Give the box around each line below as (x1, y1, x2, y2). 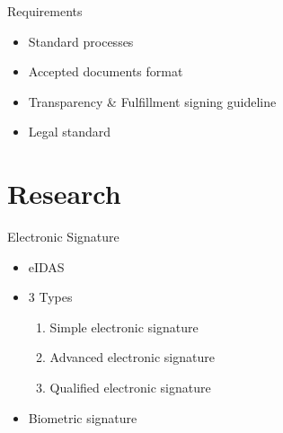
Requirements (7, 2, 83, 20)
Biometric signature (28, 408, 137, 427)
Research (7, 175, 121, 212)
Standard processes (28, 31, 134, 50)
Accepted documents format (28, 62, 183, 81)
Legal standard (28, 122, 111, 141)
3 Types (28, 287, 73, 306)
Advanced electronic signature (49, 348, 215, 367)
